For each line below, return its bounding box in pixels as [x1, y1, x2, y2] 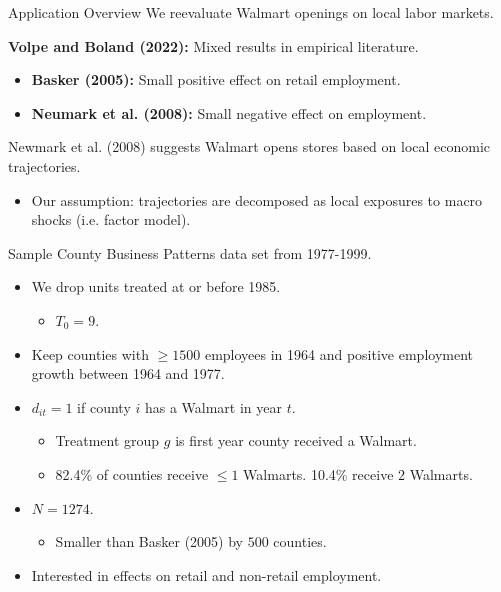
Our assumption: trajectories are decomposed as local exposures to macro [31, 189, 483, 210]
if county [77, 396, 131, 417]
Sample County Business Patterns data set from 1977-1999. [8, 242, 372, 263]
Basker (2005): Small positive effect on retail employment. [31, 69, 401, 90]
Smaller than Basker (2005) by [55, 531, 243, 552]
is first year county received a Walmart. [175, 430, 417, 451]
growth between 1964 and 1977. [31, 363, 225, 384]
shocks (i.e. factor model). [31, 209, 191, 230]
